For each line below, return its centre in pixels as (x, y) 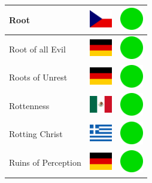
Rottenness (29, 105)
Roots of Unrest (38, 77)
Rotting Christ (36, 134)
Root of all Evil (37, 49)
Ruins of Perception (45, 162)
